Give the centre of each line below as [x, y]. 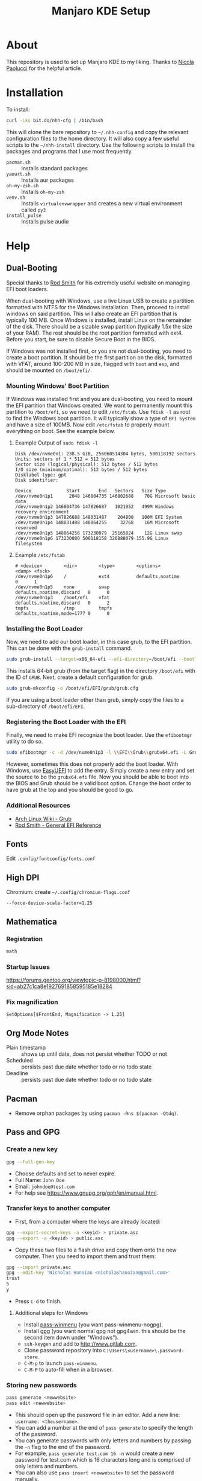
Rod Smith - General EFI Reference [58, 825]
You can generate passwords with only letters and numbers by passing [103, 1441]
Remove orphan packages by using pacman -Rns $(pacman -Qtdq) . [96, 1113]
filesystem [29, 544]
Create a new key [32, 1149]
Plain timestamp [26, 1048]
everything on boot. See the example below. [61, 431]
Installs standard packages [55, 168]
